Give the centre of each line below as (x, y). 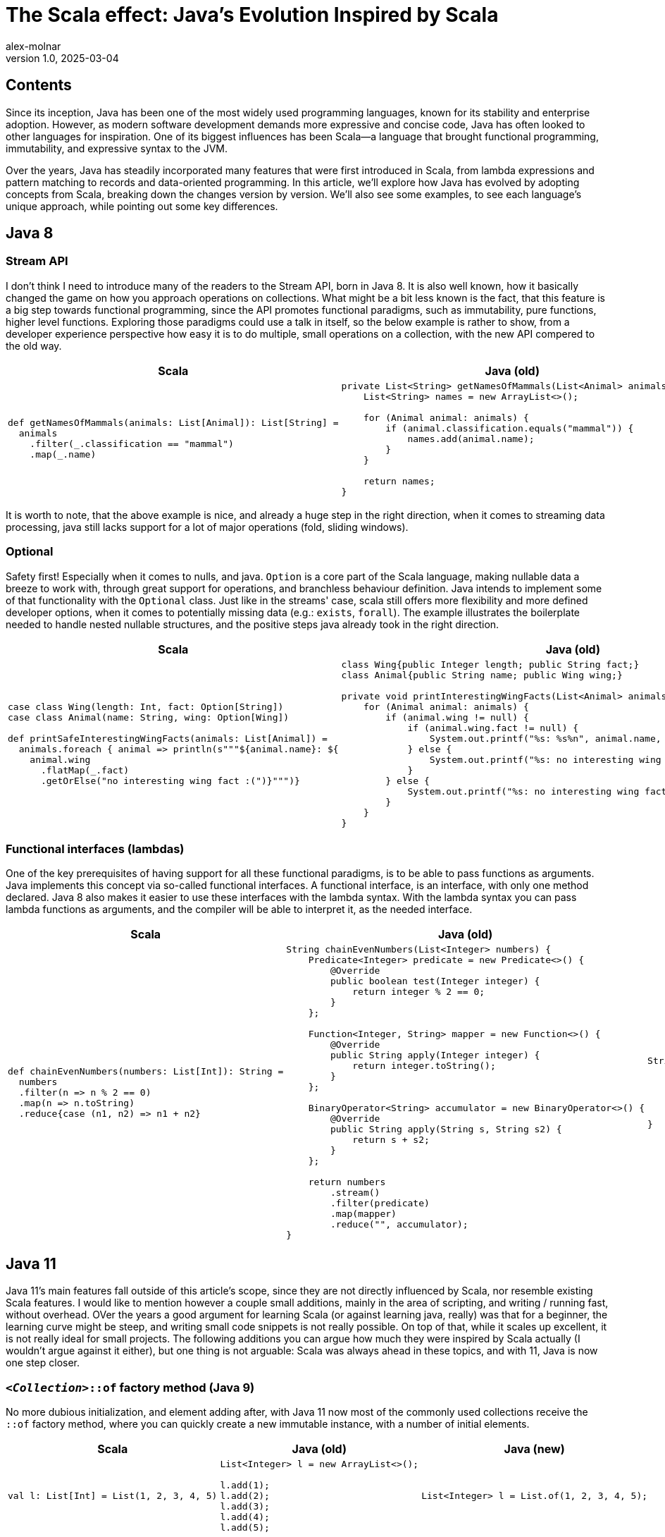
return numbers (347, 1182)
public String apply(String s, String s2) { (446, 1129)
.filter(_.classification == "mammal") (132, 444)
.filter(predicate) (380, 1204)
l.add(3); (245, 1506)
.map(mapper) (363, 1214)
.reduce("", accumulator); (399, 1225)
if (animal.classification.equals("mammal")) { (510, 428)
